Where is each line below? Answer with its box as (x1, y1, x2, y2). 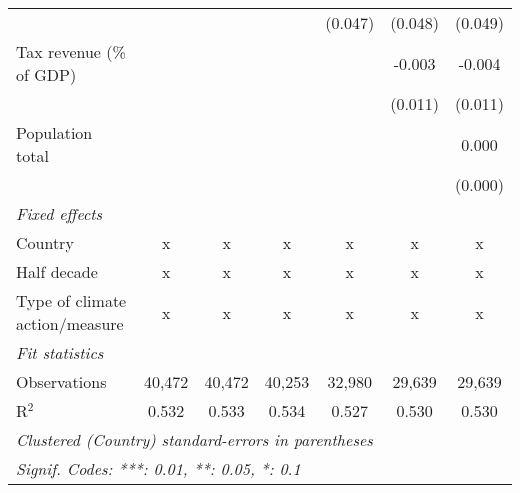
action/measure (16, 312, 124, 335)
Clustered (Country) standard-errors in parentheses (16, 428, 373, 451)
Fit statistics (16, 341, 104, 364)
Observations (16, 370, 107, 393)
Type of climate (16, 289, 127, 312)
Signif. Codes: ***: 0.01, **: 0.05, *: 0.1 (16, 457, 301, 480)
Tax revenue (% (16, 40, 126, 63)
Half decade (16, 260, 98, 283)
